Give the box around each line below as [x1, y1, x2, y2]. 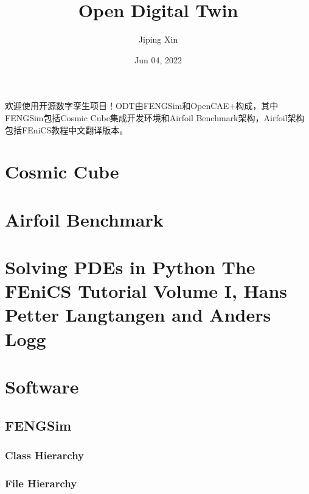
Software [5, 373, 79, 398]
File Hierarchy [5, 475, 77, 490]
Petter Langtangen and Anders [5, 302, 271, 327]
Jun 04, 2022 [134, 53, 182, 66]
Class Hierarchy [5, 447, 84, 462]
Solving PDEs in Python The [5, 255, 255, 280]
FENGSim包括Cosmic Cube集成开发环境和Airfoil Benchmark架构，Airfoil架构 [5, 111, 305, 124]
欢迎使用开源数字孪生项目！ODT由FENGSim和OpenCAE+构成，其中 [5, 99, 279, 112]
